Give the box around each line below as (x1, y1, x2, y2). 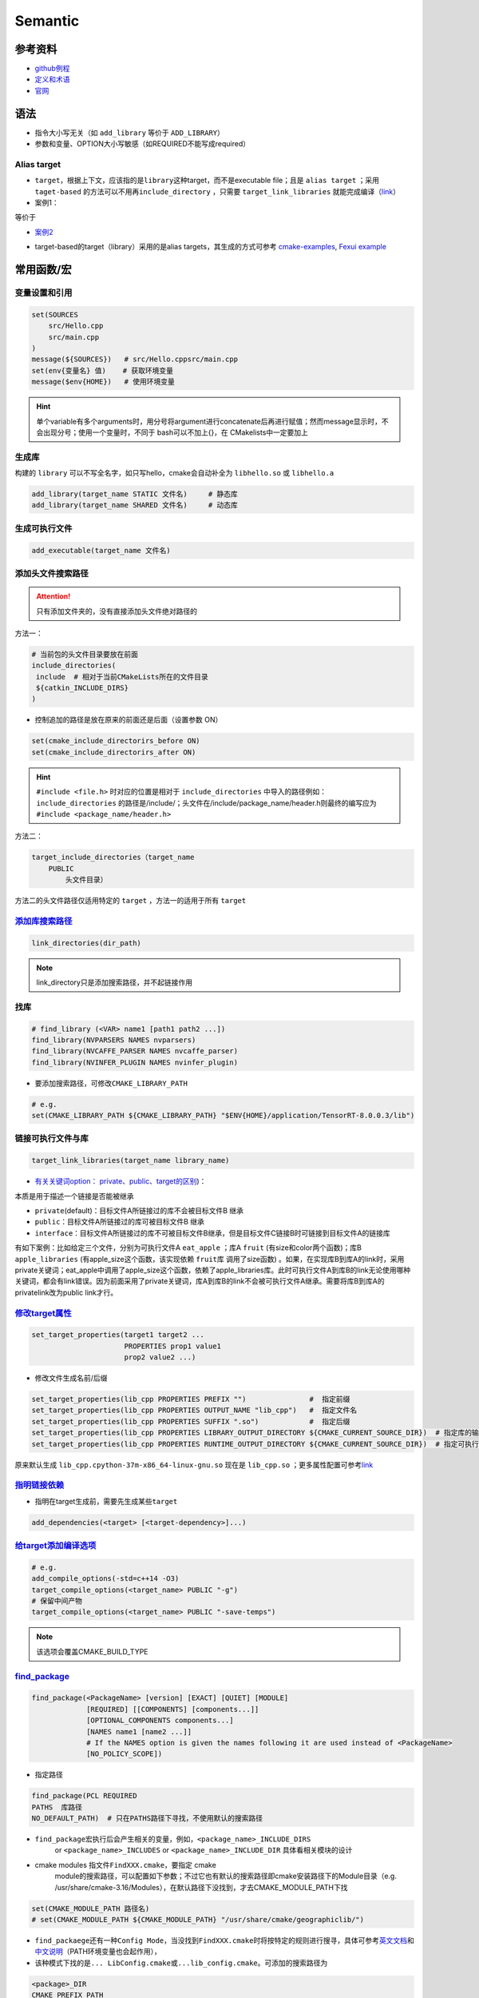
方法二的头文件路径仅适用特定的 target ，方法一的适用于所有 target (14, 896, 247, 905)
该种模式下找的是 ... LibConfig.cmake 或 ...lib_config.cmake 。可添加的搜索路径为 (34, 1958, 328, 1968)
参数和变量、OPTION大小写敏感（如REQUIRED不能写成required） (34, 139, 251, 149)
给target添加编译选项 (14, 1540, 97, 1551)
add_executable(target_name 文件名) (31, 546, 171, 555)
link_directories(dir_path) (31, 938, 141, 947)
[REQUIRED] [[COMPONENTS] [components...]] (86, 1705, 259, 1713)
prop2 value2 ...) (124, 1353, 196, 1362)
